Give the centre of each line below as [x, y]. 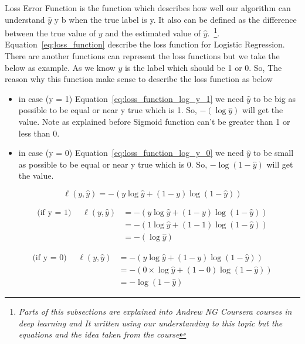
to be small [273, 153]
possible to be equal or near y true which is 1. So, [108, 110]
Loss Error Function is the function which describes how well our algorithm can [148, 8]
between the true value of [50, 33]
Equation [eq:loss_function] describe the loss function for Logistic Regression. [145, 44]
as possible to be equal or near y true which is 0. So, [113, 164]
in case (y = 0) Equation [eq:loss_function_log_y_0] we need [131, 153]
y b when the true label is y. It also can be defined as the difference [175, 19]
